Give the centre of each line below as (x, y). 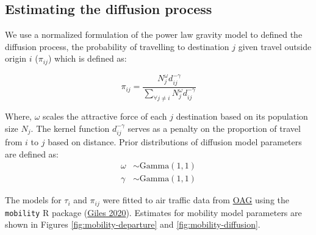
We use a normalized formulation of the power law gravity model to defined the (154, 34)
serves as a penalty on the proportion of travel (214, 128)
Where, (18, 116)
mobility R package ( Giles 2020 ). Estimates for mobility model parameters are (153, 212)
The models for (33, 200)
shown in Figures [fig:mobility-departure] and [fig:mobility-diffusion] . (133, 224)
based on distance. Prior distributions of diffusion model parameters (175, 141)
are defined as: (32, 154)
